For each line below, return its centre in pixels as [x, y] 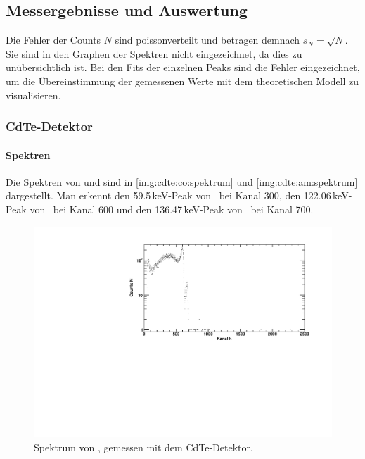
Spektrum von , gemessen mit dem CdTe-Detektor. [143, 447]
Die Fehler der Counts [53, 40]
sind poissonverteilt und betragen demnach [207, 40]
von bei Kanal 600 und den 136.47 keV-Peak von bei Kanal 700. [172, 209]
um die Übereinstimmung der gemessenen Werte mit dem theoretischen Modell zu [182, 81]
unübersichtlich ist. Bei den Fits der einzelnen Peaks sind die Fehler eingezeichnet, [183, 67]
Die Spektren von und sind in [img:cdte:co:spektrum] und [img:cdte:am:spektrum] [182, 181]
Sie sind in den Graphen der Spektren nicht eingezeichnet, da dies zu [154, 53]
